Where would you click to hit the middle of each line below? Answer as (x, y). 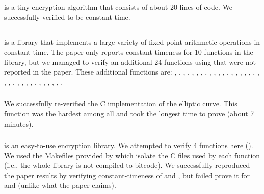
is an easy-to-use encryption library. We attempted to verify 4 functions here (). (129, 145)
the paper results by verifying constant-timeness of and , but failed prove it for (127, 175)
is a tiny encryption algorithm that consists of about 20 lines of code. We (118, 6)
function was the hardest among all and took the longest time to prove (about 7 (129, 113)
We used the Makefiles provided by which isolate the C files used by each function (132, 155)
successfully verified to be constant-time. (67, 17)
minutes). (19, 123)
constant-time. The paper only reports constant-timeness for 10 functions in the (129, 52)
